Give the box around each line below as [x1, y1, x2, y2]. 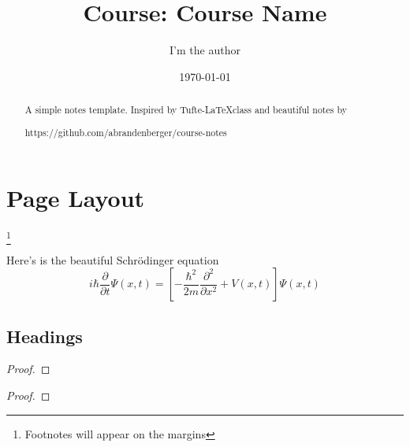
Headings [6, 323, 83, 348]
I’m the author [170, 42, 240, 58]
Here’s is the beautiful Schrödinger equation [6, 251, 219, 268]
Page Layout [6, 182, 145, 214]
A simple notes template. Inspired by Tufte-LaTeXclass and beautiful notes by [24, 103, 347, 116]
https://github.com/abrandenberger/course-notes [24, 125, 227, 139]
